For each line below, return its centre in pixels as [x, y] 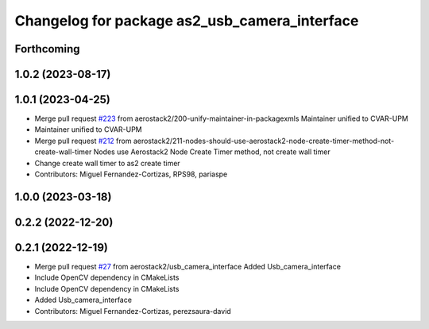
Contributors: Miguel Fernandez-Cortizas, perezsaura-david [133, 311]
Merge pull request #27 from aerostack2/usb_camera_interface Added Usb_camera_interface [188, 266]
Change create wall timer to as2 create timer [107, 163]
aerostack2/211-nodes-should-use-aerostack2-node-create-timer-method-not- [264, 141]
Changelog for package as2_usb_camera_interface [187, 21]
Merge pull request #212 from [83, 141]
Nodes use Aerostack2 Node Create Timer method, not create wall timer [212, 152]
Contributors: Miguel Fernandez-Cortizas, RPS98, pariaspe [131, 174]
